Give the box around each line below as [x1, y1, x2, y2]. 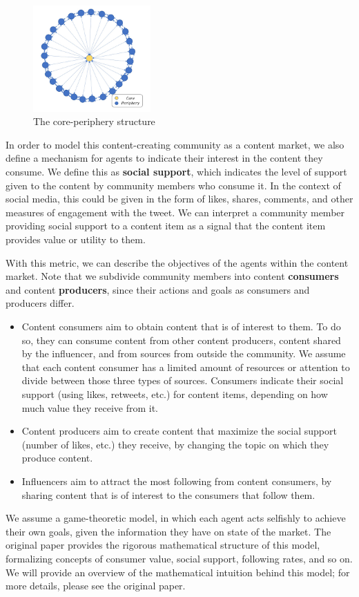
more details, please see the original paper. [6, 578, 186, 593]
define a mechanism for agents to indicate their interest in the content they [6, 151, 323, 165]
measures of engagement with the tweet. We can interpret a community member [6, 205, 345, 219]
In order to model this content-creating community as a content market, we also [6, 137, 345, 151]
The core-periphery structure [33, 114, 155, 129]
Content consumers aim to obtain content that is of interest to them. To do [21, 319, 341, 333]
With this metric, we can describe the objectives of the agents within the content [6, 255, 349, 269]
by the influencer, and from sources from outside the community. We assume [21, 346, 346, 361]
